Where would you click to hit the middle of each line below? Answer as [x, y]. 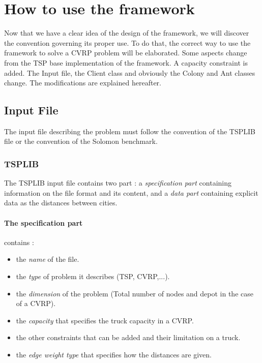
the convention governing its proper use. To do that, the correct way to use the [127, 42]
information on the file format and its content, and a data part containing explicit [131, 192]
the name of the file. [48, 259]
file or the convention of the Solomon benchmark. [81, 141]
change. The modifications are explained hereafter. [83, 83]
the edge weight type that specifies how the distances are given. [114, 355]
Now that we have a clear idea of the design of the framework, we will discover [127, 33]
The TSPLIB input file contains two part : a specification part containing [118, 183]
